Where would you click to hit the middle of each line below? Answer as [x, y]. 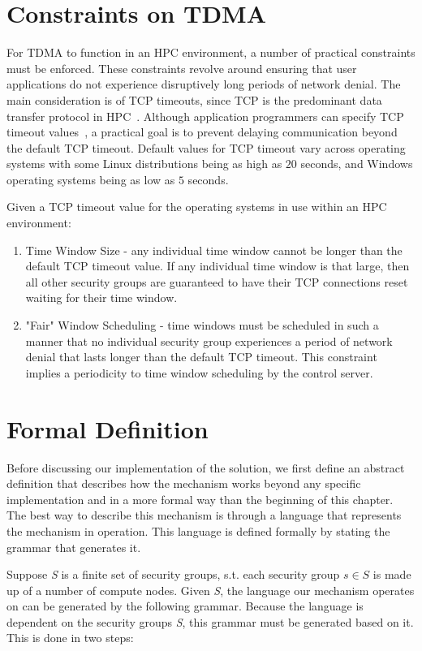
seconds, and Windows [357, 164]
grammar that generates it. [74, 547]
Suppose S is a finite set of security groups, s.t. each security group [173, 574]
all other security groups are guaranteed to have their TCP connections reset [217, 281]
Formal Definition [108, 428]
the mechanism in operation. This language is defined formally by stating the [198, 530]
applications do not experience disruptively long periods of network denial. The [204, 84]
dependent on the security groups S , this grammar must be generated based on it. [210, 621]
